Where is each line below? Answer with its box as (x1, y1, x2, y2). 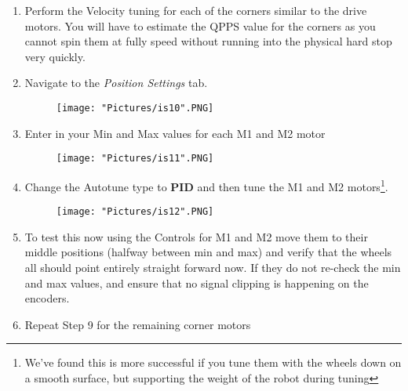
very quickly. (24, 48, 86, 64)
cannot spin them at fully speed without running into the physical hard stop (24, 33, 392, 49)
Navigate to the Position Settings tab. (24, 74, 208, 91)
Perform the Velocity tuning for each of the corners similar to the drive (24, 2, 367, 18)
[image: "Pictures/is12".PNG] (56, 206, 214, 218)
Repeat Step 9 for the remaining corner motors (24, 316, 251, 332)
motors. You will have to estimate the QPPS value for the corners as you (24, 17, 376, 34)
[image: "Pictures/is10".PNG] (56, 102, 214, 114)
